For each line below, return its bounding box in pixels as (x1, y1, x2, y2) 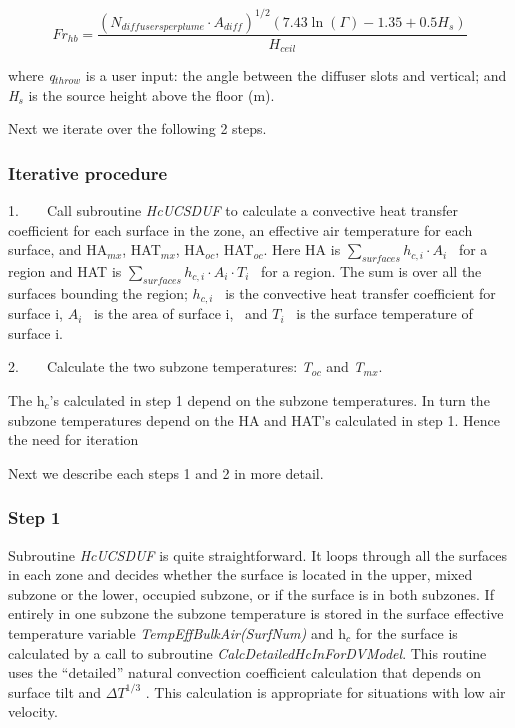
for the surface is (355, 622, 458, 643)
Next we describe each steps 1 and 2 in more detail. (8, 462, 324, 483)
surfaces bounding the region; (8, 282, 188, 303)
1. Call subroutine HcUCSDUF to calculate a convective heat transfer (8, 199, 459, 220)
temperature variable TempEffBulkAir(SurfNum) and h (8, 622, 346, 643)
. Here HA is (263, 239, 341, 260)
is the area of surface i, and (93, 303, 268, 324)
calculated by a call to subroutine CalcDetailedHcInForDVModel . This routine (8, 642, 487, 663)
